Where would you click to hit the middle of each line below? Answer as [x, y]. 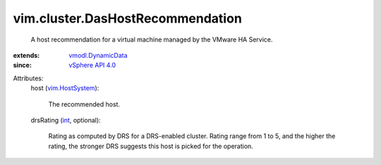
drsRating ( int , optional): [66, 120]
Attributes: [28, 78]
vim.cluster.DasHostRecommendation [128, 18]
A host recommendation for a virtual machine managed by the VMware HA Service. [152, 39]
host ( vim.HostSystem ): [65, 88]
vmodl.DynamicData [98, 55]
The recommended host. [84, 104]
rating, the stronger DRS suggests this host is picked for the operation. [151, 146]
